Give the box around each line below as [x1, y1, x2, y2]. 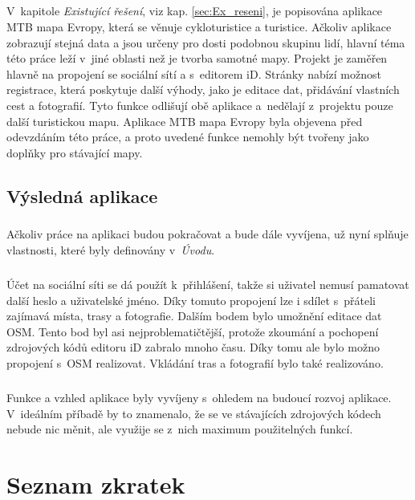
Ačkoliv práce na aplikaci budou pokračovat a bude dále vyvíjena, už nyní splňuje [6, 226, 409, 242]
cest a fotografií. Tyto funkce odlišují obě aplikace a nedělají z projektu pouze [6, 96, 393, 113]
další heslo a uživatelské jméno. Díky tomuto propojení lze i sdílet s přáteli [6, 291, 376, 308]
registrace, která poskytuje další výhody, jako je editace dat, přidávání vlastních [6, 81, 400, 98]
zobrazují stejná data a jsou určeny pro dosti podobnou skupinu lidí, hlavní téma [6, 34, 405, 51]
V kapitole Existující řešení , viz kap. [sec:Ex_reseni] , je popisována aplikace [6, 2, 383, 19]
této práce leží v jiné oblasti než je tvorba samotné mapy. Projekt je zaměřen [6, 50, 388, 67]
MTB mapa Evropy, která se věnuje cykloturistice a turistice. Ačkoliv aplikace [6, 18, 392, 35]
